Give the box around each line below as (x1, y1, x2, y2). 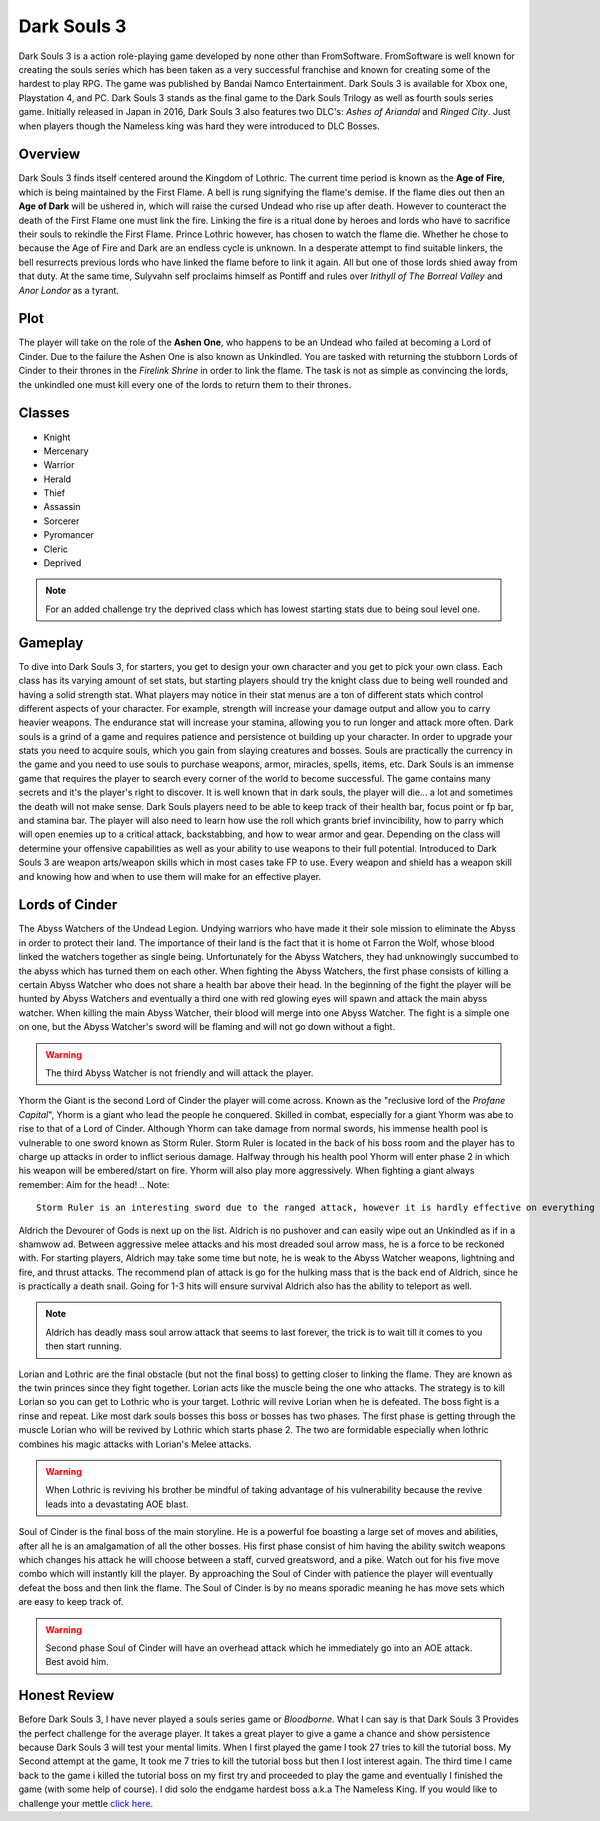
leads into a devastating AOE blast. (45, 1498, 189, 1510)
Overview (18, 146, 81, 163)
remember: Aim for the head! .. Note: (18, 1178, 170, 1190)
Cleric (43, 543, 69, 555)
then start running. (45, 1340, 122, 1352)
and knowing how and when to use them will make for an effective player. (18, 870, 322, 882)
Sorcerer (43, 515, 80, 527)
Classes (18, 405, 70, 422)
